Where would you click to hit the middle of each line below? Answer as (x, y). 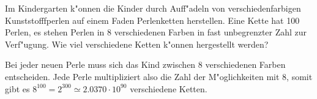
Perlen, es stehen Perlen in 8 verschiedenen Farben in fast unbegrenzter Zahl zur (156, 32)
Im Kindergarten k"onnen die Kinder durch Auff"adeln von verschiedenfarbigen (153, 8)
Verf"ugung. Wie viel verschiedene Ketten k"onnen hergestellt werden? (137, 44)
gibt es (17, 88)
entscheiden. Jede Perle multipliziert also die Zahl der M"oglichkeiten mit (142, 76)
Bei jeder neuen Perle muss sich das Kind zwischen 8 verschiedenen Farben (145, 64)
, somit (300, 76)
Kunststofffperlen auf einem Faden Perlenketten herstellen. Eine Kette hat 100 (152, 20)
